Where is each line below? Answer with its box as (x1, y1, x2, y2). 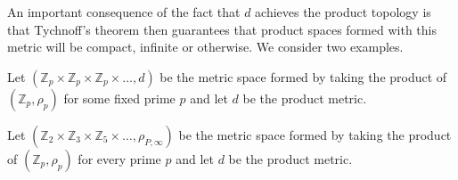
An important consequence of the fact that (7, 3, 241, 20)
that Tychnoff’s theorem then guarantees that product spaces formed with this (7, 20, 437, 38)
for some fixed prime (63, 88, 176, 107)
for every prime (78, 149, 161, 168)
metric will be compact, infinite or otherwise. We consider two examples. (7, 37, 404, 56)
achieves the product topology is (255, 3, 431, 20)
